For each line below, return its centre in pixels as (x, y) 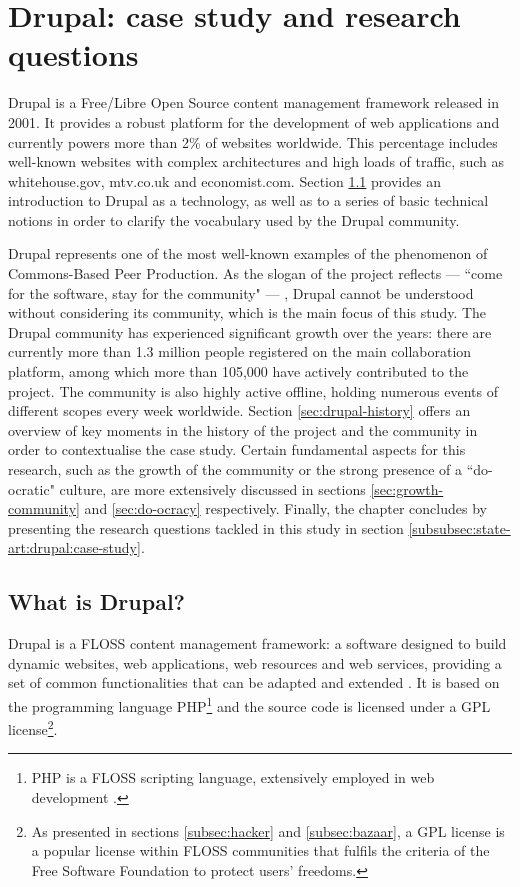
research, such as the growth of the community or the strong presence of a (235, 469)
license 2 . (33, 727)
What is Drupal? (96, 601)
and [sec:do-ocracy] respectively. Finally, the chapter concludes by (285, 508)
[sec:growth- (407, 488)
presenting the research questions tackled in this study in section (206, 527)
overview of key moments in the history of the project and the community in (243, 429)
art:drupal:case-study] (74, 547)
